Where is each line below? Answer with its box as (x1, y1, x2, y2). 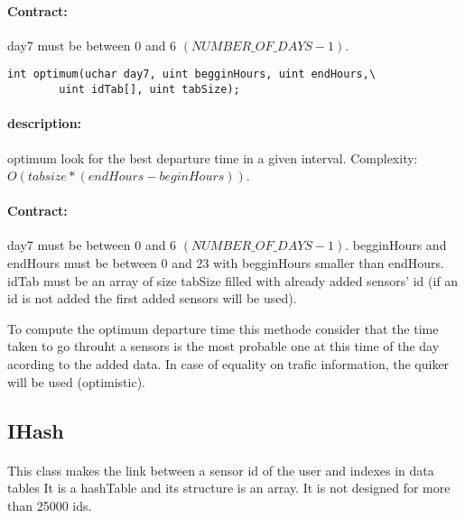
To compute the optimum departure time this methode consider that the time (7, 319, 439, 338)
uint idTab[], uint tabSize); (59, 83, 240, 97)
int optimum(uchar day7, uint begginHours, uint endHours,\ (7, 68, 377, 81)
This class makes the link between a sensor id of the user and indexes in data (7, 460, 434, 479)
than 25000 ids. (7, 495, 92, 514)
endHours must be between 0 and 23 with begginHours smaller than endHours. (7, 254, 444, 273)
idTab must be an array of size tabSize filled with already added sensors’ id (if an (7, 271, 459, 290)
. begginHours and (345, 236, 447, 254)
